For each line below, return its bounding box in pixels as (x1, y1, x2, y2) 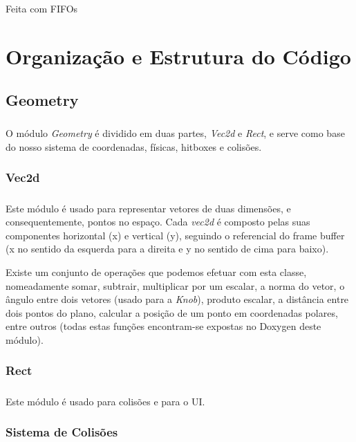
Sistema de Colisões (6, 423, 118, 441)
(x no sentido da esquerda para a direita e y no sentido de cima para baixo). (6, 241, 329, 256)
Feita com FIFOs (6, 1, 78, 15)
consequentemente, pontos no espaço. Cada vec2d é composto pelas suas (6, 214, 310, 229)
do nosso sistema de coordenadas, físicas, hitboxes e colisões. (6, 139, 262, 154)
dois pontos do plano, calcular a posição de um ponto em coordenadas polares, (6, 305, 338, 320)
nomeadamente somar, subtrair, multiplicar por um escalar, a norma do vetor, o (6, 278, 345, 293)
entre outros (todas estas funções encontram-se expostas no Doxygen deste (6, 319, 321, 333)
